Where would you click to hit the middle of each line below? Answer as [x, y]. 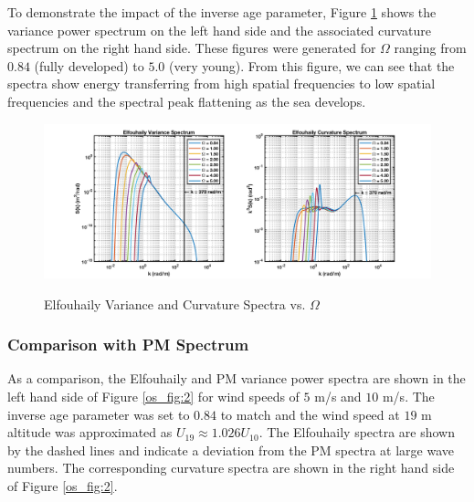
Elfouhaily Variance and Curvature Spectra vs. [175, 303]
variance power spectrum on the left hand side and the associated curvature [220, 30]
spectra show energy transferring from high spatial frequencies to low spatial [221, 84]
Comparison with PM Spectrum [128, 345]
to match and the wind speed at [310, 414]
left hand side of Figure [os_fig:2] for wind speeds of [153, 396]
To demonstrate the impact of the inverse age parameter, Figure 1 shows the [222, 12]
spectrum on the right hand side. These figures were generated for [192, 48]
